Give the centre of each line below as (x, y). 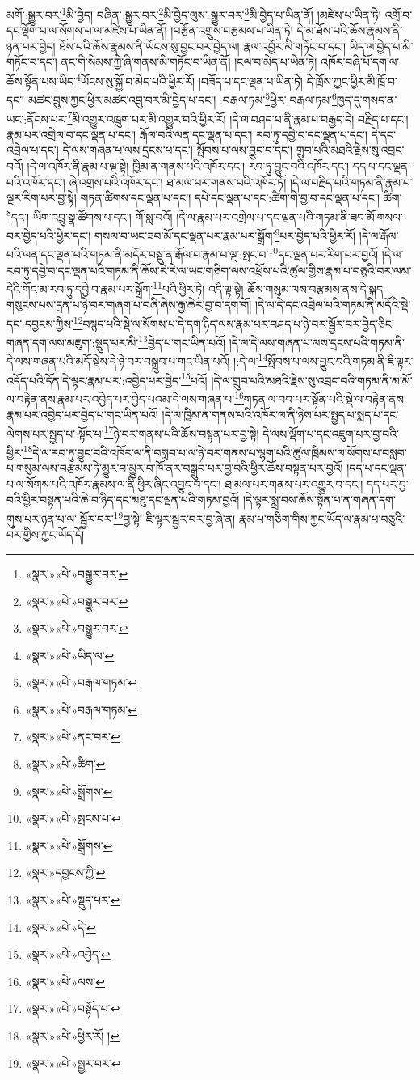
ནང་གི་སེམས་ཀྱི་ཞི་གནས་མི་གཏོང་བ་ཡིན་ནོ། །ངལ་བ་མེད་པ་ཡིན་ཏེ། (189, 62)
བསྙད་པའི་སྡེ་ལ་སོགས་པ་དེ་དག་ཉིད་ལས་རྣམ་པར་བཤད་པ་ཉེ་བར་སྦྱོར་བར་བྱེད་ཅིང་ (238, 323)
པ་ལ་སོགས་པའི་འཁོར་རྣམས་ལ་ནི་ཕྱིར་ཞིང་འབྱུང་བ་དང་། (114, 483)
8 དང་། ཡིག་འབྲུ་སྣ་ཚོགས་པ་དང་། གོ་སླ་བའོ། (90, 215)
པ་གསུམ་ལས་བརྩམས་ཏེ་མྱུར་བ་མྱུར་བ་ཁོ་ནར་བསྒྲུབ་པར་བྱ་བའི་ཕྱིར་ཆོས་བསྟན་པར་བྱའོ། (175, 468)
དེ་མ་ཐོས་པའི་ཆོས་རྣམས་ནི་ (350, 30)
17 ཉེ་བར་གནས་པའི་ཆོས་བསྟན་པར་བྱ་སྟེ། (181, 432)
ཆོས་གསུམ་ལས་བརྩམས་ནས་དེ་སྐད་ (316, 288)
